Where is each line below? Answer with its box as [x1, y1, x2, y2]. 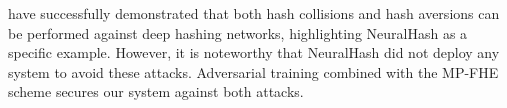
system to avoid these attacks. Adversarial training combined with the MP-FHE [8, 61, 499, 82]
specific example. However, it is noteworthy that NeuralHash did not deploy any [8, 42, 500, 63]
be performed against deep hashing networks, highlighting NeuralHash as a [8, 22, 468, 43]
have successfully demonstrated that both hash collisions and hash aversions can [8, 3, 500, 23]
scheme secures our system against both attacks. [8, 81, 304, 102]
